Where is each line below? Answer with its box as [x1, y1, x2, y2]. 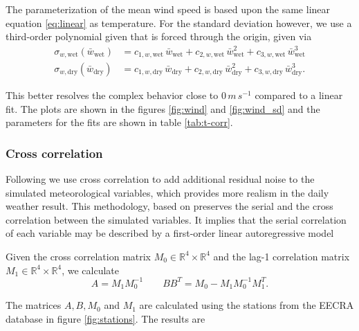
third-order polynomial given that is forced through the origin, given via [6, 29, 312, 44]
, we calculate [62, 262, 120, 277]
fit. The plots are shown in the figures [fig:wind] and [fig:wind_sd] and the [6, 101, 320, 116]
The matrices [6, 298, 62, 312]
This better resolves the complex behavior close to [6, 88, 219, 102]
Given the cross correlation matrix [6, 249, 151, 263]
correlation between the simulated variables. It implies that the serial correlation [6, 212, 347, 226]
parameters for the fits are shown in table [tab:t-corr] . [6, 115, 233, 129]
